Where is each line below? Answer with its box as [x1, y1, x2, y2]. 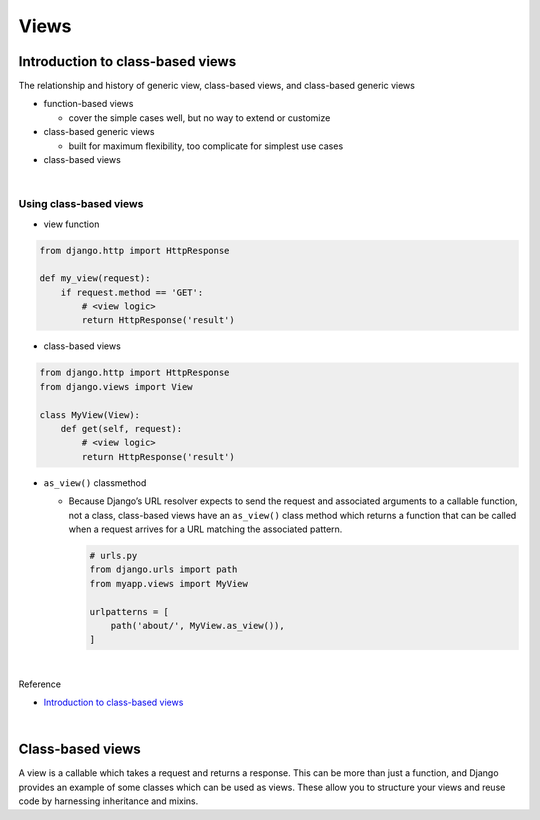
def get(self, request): [60, 423, 183, 435]
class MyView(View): [39, 409, 140, 420]
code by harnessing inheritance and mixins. [18, 795, 199, 807]
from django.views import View [39, 381, 194, 392]
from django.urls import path [89, 564, 238, 575]
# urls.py [89, 550, 138, 561]
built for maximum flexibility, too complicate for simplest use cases [68, 140, 344, 152]
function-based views [43, 98, 134, 110]
